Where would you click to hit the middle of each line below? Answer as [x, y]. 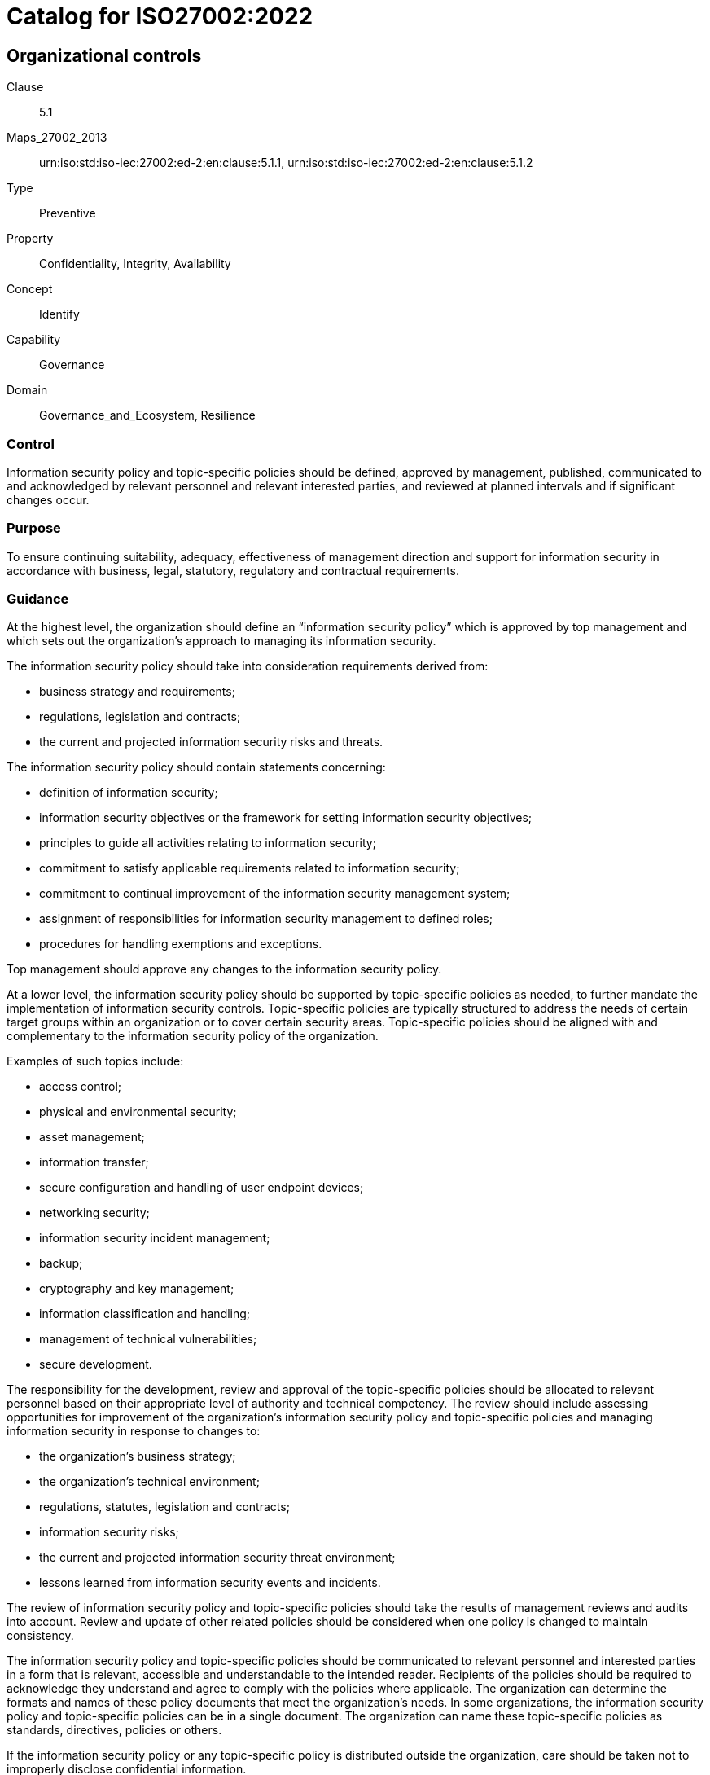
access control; [81, 1087]
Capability [34, 340]
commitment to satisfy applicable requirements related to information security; [250, 868]
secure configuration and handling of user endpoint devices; [202, 1188]
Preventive [68, 213]
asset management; [92, 1137]
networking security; [94, 1213]
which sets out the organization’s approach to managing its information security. [221, 641]
